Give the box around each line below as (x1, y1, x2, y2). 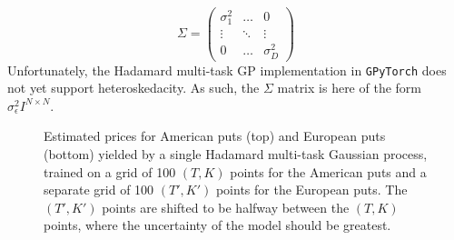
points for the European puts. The (215, 180, 408, 199)
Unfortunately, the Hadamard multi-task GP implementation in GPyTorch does (7, 60, 447, 79)
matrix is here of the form (277, 78, 421, 97)
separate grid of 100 (44, 180, 154, 199)
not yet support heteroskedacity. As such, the (7, 78, 260, 97)
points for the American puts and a (230, 162, 427, 181)
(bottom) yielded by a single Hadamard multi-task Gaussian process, (44, 145, 428, 164)
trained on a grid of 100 (44, 162, 176, 181)
